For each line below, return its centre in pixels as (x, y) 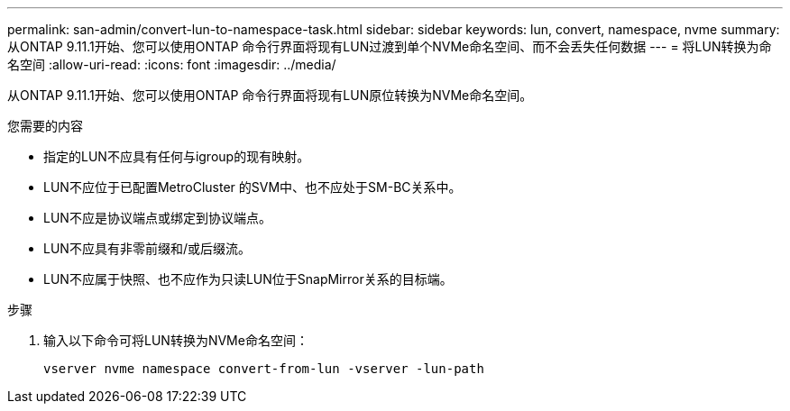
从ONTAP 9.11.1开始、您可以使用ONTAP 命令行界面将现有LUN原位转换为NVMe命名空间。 (270, 95)
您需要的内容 (45, 126)
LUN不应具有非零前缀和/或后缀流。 (147, 248)
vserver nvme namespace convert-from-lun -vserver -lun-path (264, 369)
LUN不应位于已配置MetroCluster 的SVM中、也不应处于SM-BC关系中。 (253, 187)
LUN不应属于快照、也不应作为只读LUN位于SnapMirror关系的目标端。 (248, 279)
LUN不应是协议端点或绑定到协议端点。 (157, 218)
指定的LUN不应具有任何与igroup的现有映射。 (177, 156)
